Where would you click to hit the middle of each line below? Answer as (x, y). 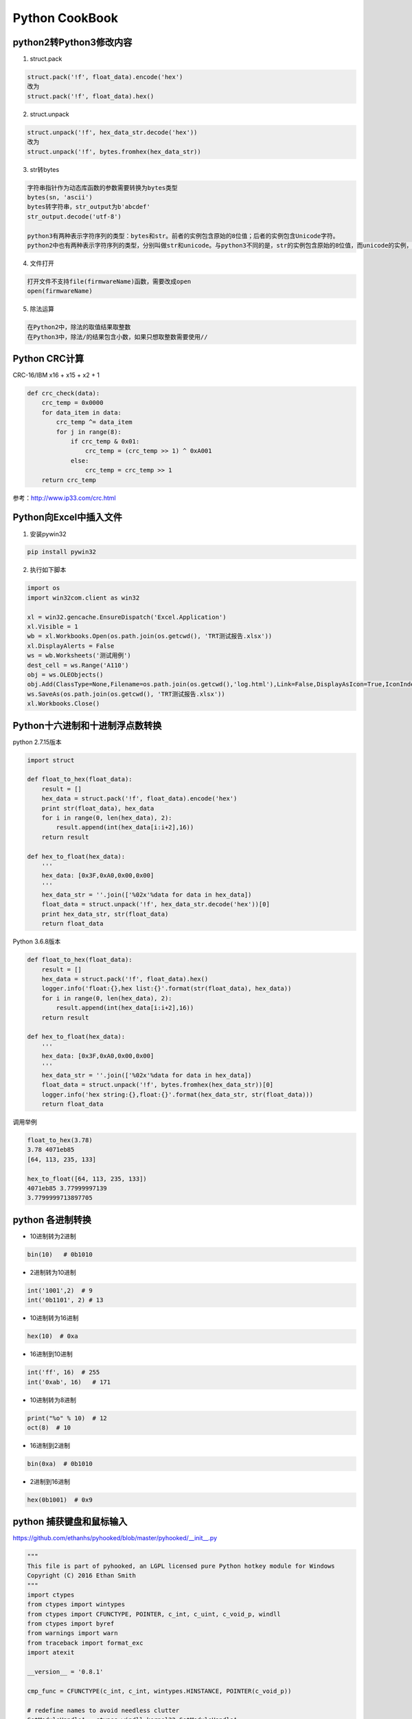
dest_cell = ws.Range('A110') (78, 665)
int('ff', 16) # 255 (64, 1372)
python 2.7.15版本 (37, 742)
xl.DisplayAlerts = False (71, 646)
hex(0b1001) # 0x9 (60, 1500)
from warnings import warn (72, 1633)
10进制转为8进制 (53, 1400)
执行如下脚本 (48, 570)
